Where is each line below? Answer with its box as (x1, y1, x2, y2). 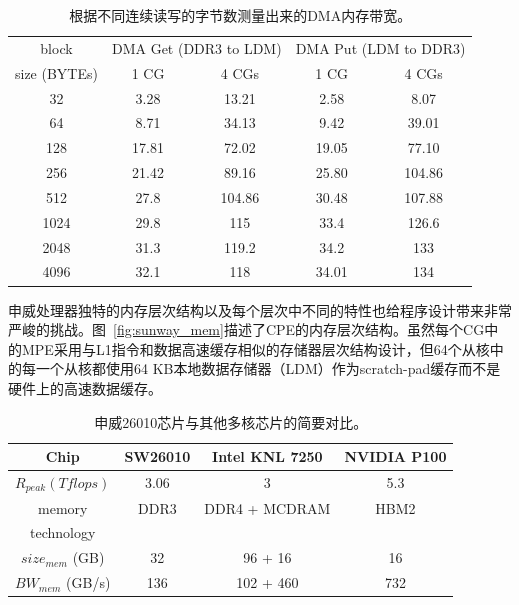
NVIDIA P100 (344, 446, 447, 467)
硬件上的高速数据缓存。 (8, 377, 162, 398)
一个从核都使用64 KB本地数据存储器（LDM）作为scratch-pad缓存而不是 (35, 358, 501, 379)
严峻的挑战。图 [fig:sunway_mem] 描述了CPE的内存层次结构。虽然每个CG (8, 319, 485, 340)
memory (38, 497, 88, 518)
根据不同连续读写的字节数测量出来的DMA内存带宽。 (69, 5, 412, 25)
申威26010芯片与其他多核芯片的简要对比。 (94, 411, 368, 432)
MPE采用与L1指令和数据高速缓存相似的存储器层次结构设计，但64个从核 (21, 338, 490, 359)
